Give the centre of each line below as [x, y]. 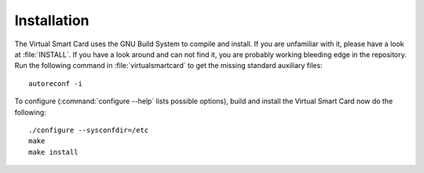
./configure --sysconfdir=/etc [89, 130]
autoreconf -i [55, 83]
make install [53, 152]
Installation [52, 20]
